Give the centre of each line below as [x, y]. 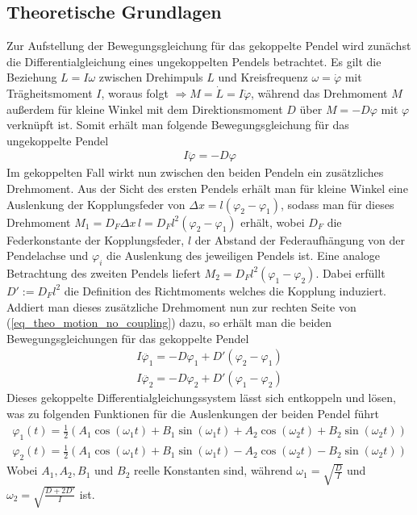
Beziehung [32, 77]
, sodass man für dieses [338, 204]
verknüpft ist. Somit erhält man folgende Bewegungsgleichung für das [178, 125]
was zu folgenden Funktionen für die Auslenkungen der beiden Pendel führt [193, 413]
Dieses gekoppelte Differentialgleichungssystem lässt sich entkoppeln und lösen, [201, 398]
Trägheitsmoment [50, 92]
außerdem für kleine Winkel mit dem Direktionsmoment [145, 109]
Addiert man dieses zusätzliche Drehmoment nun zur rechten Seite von [181, 306]
